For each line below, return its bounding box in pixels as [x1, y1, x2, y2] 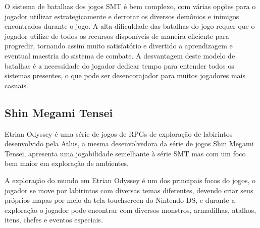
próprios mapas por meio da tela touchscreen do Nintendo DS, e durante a [5, 195, 235, 205]
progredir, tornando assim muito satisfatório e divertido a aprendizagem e [5, 40, 233, 51]
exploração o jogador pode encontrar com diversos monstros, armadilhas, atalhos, [5, 204, 256, 215]
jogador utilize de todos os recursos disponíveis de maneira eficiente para [5, 30, 229, 41]
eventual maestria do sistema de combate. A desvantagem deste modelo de [5, 50, 235, 61]
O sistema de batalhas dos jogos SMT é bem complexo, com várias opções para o [5, 1, 256, 11]
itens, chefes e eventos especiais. [5, 214, 103, 225]
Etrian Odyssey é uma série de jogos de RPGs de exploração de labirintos [5, 128, 233, 139]
